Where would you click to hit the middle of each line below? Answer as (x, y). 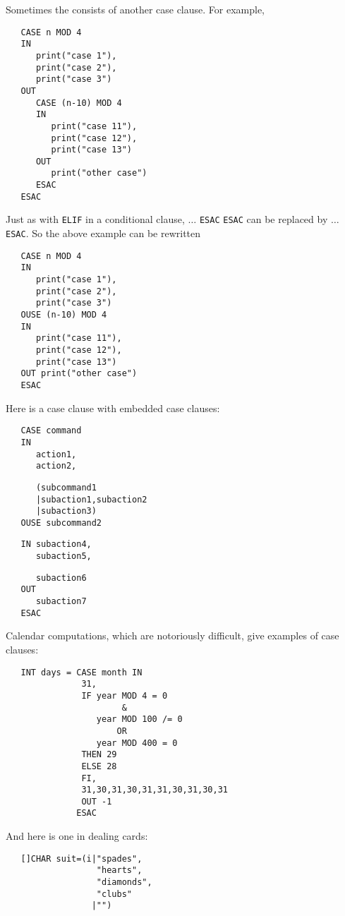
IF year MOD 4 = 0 (125, 695)
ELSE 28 (99, 766)
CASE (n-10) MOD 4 (79, 103)
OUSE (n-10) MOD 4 (64, 315)
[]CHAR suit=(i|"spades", (81, 858)
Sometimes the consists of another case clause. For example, (135, 9)
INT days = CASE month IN (81, 672)
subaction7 (61, 602)
